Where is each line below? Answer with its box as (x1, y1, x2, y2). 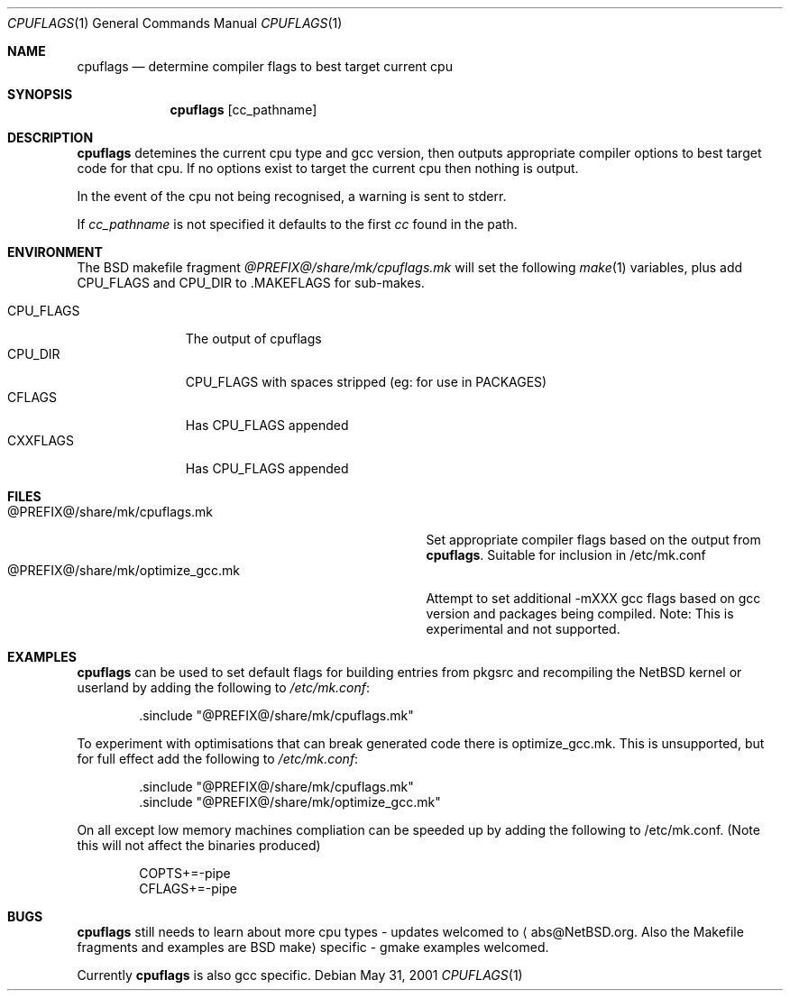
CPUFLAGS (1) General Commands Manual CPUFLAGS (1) (7, 15, 343, 31)
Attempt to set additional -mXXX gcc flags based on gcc (426, 591, 761, 606)
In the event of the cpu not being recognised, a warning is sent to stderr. (77, 188, 507, 204)
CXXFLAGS (7, 433, 75, 448)
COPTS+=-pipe (139, 865, 231, 881)
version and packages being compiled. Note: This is (426, 606, 734, 621)
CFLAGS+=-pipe (139, 881, 237, 896)
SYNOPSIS (7, 87, 73, 102)
